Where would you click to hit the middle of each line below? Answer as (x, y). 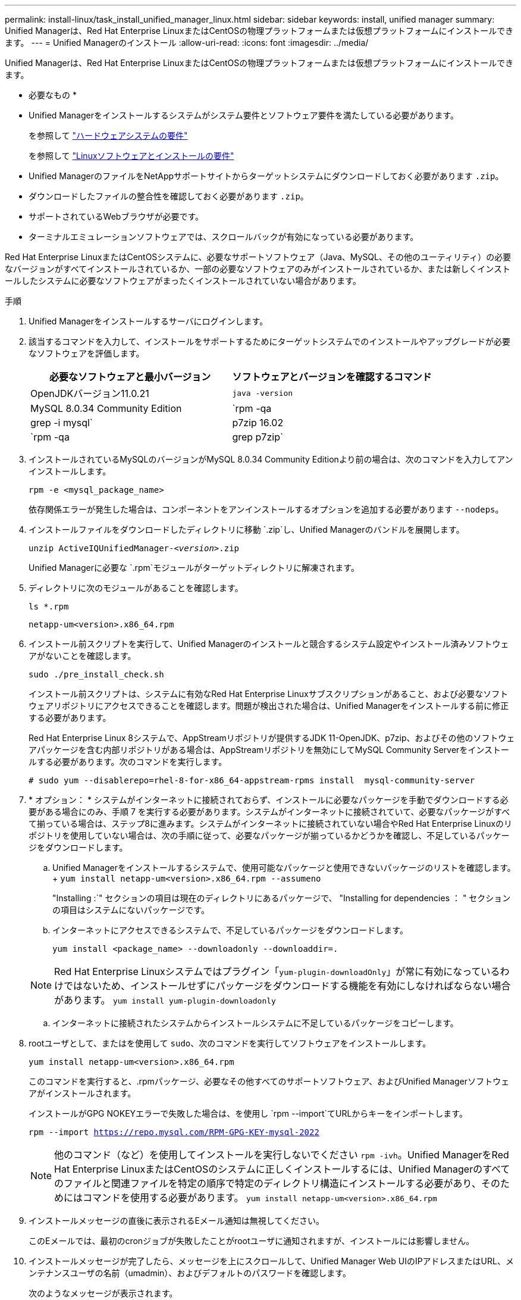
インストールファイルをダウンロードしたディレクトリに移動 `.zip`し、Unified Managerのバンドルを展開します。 (247, 529)
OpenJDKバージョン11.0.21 (90, 393)
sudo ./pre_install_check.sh (96, 674)
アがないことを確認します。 (82, 656)
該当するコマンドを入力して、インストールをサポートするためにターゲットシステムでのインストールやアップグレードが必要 (269, 341)
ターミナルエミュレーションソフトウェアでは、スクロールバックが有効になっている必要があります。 (224, 237)
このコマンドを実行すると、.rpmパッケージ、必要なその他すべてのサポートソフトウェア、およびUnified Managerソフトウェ (269, 1081)
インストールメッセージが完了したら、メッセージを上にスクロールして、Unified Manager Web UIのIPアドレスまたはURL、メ (271, 1261)
